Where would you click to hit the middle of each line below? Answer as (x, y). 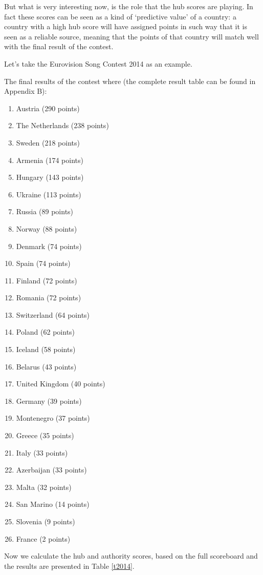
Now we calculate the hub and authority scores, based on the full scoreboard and (131, 556)
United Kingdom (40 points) (61, 384)
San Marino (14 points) (53, 504)
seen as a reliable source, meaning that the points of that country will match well (131, 36)
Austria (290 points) (48, 108)
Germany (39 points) (49, 401)
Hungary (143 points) (50, 177)
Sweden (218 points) (48, 142)
